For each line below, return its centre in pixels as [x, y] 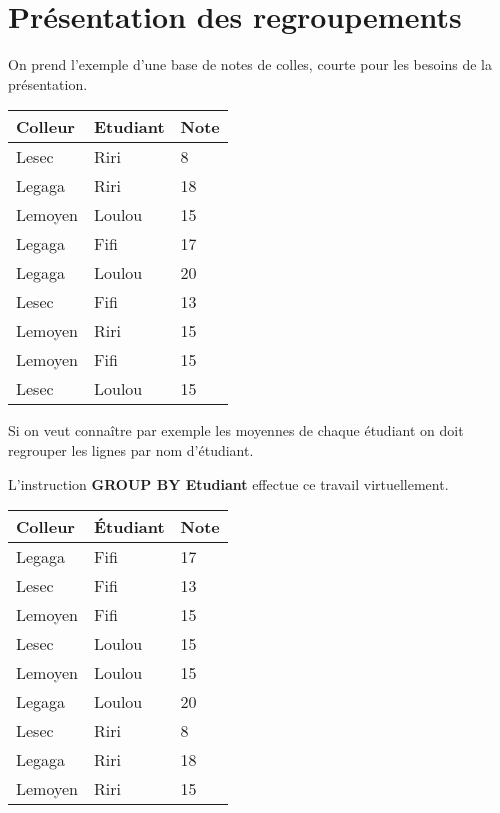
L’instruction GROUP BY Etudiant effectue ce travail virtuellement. [228, 483]
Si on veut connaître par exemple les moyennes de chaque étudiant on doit [236, 430]
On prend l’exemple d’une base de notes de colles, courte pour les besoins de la [250, 64]
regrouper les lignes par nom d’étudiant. [131, 449]
